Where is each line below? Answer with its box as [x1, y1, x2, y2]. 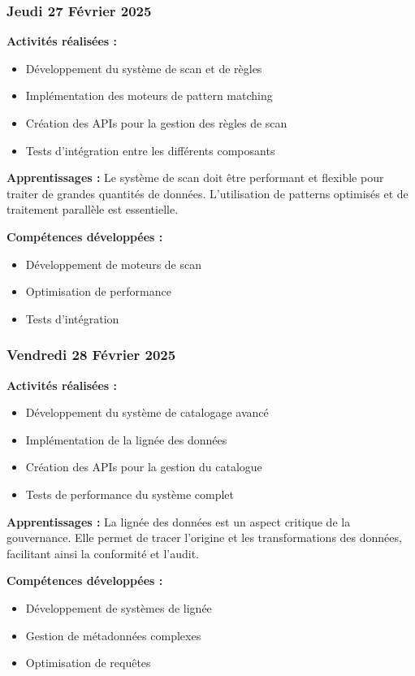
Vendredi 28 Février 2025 [6, 344, 176, 365]
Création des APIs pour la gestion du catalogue [25, 458, 262, 475]
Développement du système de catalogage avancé [25, 404, 269, 421]
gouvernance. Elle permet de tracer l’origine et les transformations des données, [6, 529, 402, 546]
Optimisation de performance [25, 283, 171, 300]
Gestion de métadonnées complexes [25, 626, 201, 643]
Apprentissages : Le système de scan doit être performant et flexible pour [6, 169, 384, 186]
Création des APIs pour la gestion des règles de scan [25, 115, 287, 131]
